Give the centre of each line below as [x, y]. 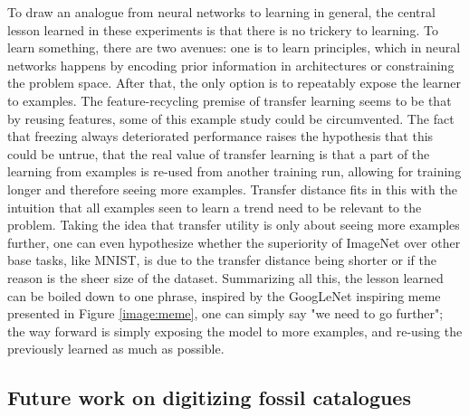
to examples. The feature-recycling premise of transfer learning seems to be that [230, 100]
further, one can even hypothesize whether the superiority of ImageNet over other [234, 242]
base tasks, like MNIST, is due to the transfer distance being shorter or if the [222, 260]
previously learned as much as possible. [116, 349]
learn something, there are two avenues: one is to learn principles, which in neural [234, 47]
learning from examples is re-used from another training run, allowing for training [234, 171]
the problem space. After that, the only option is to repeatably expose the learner [234, 83]
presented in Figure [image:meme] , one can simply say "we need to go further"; [225, 313]
